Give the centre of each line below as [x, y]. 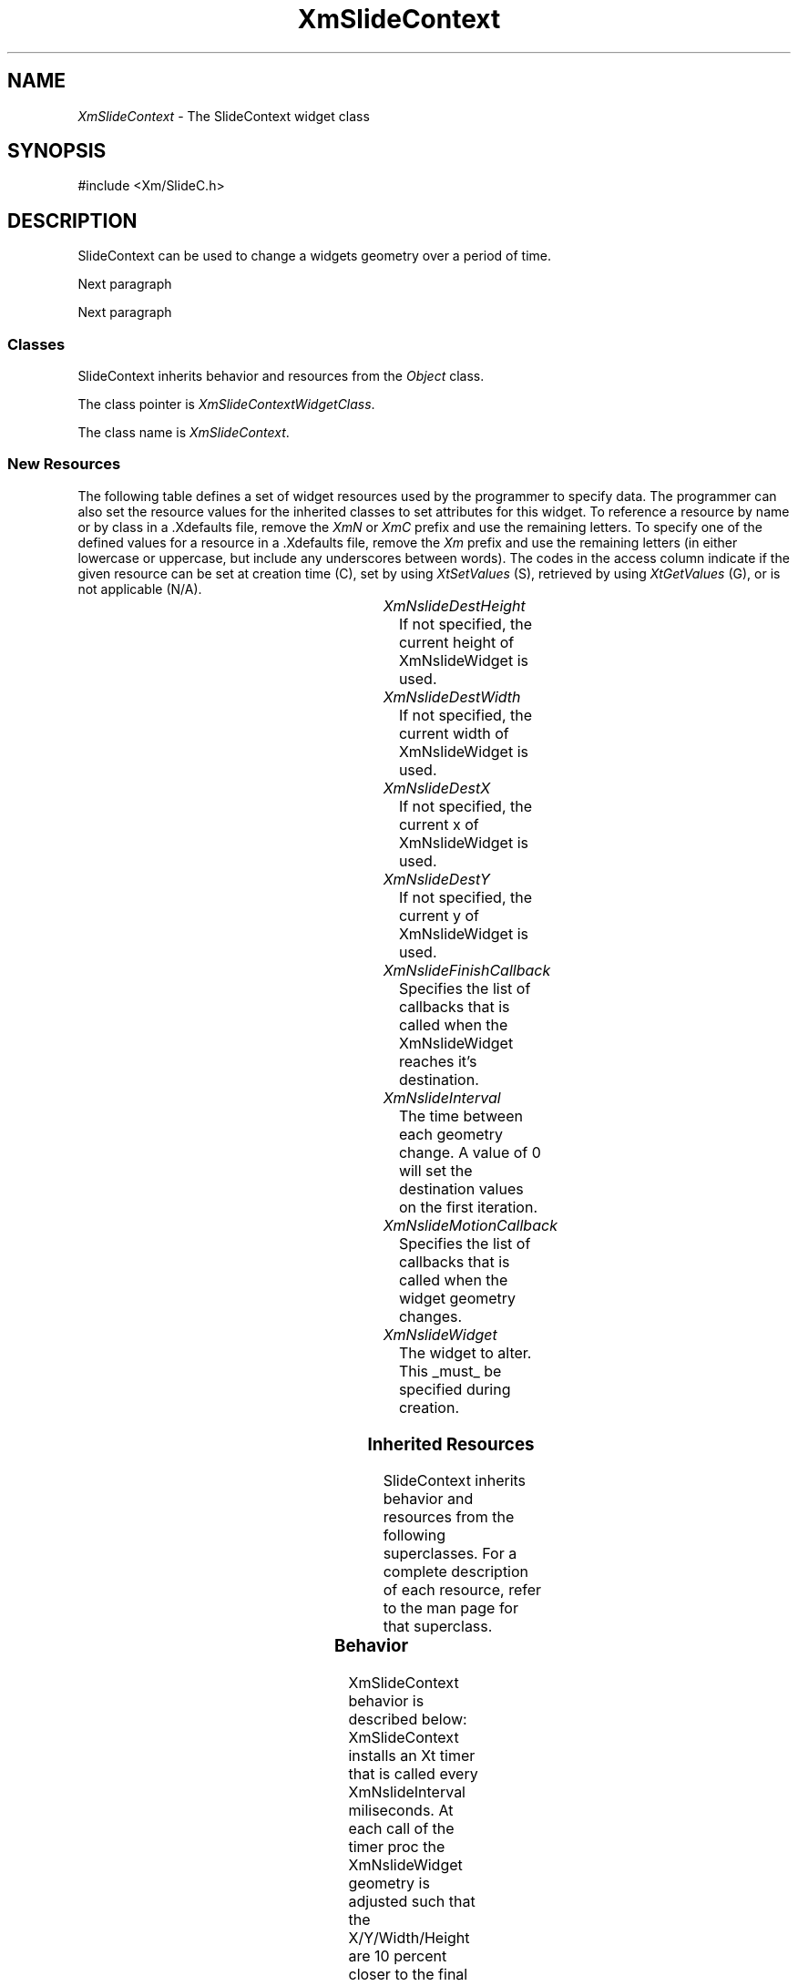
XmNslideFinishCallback [467, 970]
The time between [460, 1116]
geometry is [389, 1883]
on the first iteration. [468, 1207]
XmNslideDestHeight [454, 605]
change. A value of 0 [470, 1152]
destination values [461, 1188]
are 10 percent [398, 1955]
